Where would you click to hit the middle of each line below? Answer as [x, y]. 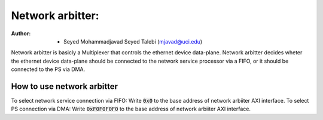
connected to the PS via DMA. [48, 69]
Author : [21, 33]
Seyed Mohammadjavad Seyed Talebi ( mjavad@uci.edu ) [133, 41]
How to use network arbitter [64, 86]
